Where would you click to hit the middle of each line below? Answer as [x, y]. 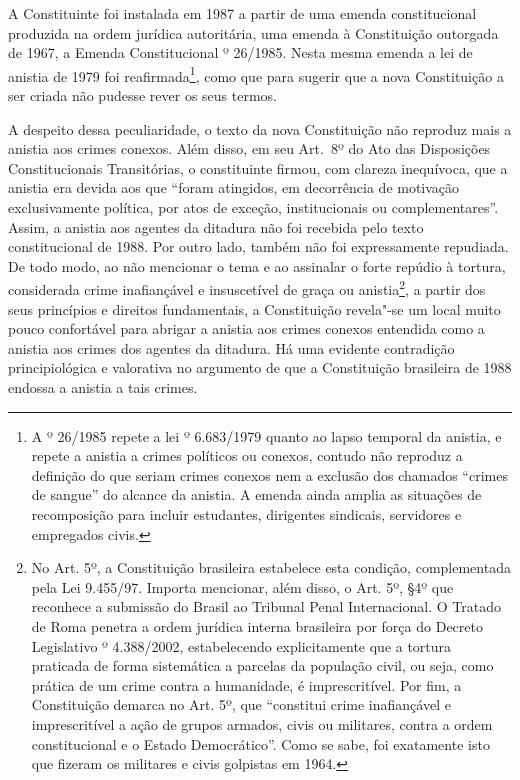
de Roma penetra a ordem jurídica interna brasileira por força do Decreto [257, 625]
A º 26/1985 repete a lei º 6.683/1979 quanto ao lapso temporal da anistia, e [266, 435]
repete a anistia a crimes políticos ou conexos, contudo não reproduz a [247, 455]
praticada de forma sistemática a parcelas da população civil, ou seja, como [262, 665]
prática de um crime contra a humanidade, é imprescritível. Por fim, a [246, 684]
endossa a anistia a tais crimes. [103, 387]
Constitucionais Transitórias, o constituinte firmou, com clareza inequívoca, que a [258, 167]
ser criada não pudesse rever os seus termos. [143, 95]
